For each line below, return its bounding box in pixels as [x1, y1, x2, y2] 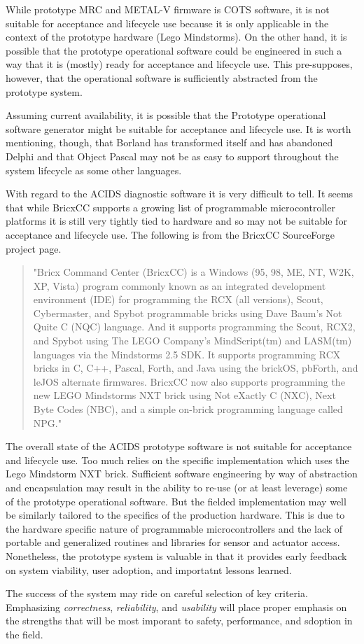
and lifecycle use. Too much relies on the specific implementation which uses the [6, 452, 349, 467]
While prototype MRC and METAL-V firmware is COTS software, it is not [6, 2, 330, 16]
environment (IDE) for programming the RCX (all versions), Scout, [33, 292, 323, 307]
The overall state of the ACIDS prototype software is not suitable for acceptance [6, 439, 352, 454]
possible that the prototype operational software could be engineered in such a [6, 43, 342, 57]
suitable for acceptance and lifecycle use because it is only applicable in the [6, 15, 329, 30]
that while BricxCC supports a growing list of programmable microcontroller [6, 199, 335, 214]
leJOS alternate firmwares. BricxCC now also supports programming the [33, 374, 345, 388]
